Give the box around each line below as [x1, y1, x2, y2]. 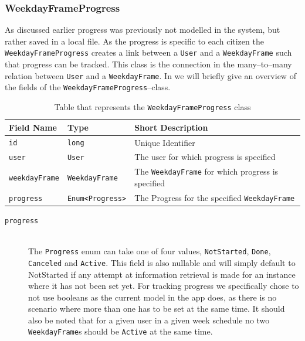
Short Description [134, 121, 208, 133]
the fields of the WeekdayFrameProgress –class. [5, 81, 171, 93]
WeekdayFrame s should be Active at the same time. [28, 325, 213, 337]
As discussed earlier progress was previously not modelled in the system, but [5, 23, 280, 36]
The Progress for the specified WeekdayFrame [134, 191, 295, 203]
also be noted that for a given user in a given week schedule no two [28, 313, 270, 326]
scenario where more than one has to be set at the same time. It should [28, 302, 285, 315]
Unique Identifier [134, 136, 195, 148]
